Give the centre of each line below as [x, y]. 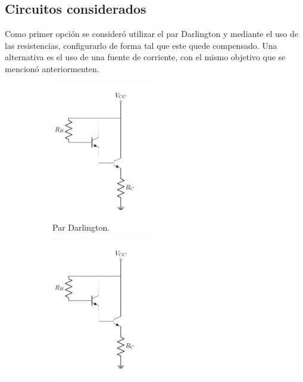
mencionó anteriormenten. [52, 68]
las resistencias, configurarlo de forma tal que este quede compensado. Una [141, 45]
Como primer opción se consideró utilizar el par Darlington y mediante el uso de [151, 34]
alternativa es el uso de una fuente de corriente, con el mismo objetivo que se [145, 57]
